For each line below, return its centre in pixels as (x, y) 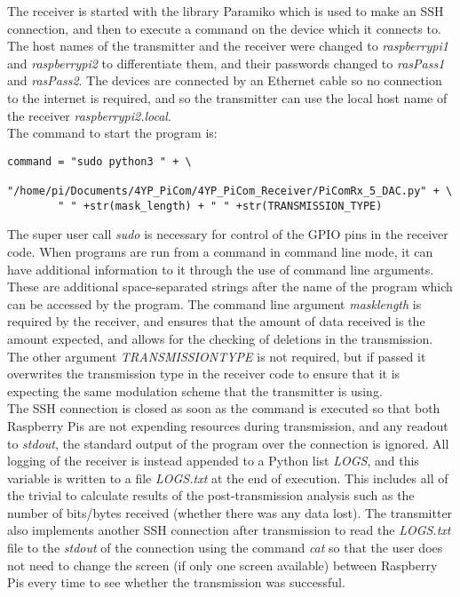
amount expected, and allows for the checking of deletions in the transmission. (220, 338)
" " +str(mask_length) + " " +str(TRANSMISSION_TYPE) (220, 206)
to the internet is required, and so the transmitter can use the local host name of (227, 97)
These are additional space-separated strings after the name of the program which (230, 287)
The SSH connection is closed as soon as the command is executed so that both (224, 408)
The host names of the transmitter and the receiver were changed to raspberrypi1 (228, 46)
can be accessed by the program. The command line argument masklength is (214, 303)
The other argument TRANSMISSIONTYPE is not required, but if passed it (217, 356)
